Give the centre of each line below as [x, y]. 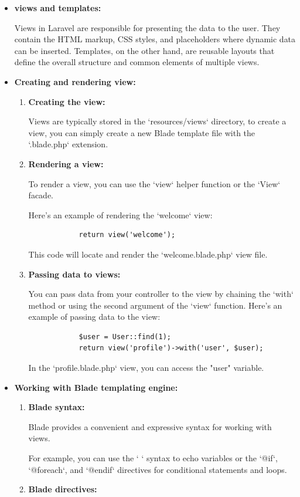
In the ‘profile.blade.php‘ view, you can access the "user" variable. [146, 368]
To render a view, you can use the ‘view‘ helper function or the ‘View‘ [154, 183]
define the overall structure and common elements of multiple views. [137, 62]
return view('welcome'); [127, 235]
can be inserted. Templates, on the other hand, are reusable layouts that [144, 50]
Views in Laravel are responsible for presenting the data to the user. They [147, 27]
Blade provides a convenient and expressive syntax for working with [150, 426]
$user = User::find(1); [125, 337]
